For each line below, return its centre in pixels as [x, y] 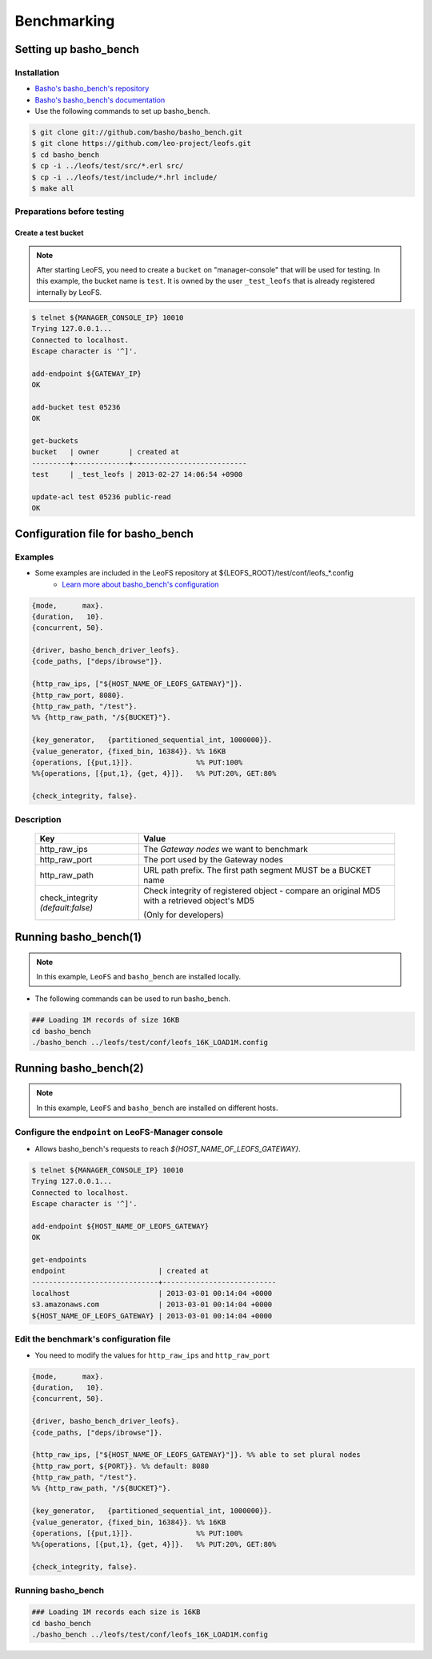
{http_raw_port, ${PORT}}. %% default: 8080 [120, 1466]
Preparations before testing [70, 212]
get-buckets [55, 441]
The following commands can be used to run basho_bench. [133, 999]
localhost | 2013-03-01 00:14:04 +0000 [152, 1294]
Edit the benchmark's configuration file [93, 1339]
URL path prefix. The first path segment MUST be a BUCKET [258, 870]
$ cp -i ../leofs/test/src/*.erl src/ [108, 166]
